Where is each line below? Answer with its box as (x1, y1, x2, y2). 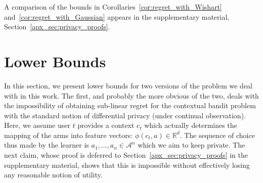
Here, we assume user (4, 120, 70, 130)
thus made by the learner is (4, 140, 89, 150)
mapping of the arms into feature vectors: (4, 129, 133, 140)
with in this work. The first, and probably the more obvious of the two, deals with (4, 90, 259, 101)
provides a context (77, 120, 135, 130)
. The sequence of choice (180, 129, 255, 140)
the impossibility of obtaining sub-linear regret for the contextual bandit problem (4, 100, 256, 111)
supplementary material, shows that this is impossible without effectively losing (4, 159, 250, 170)
